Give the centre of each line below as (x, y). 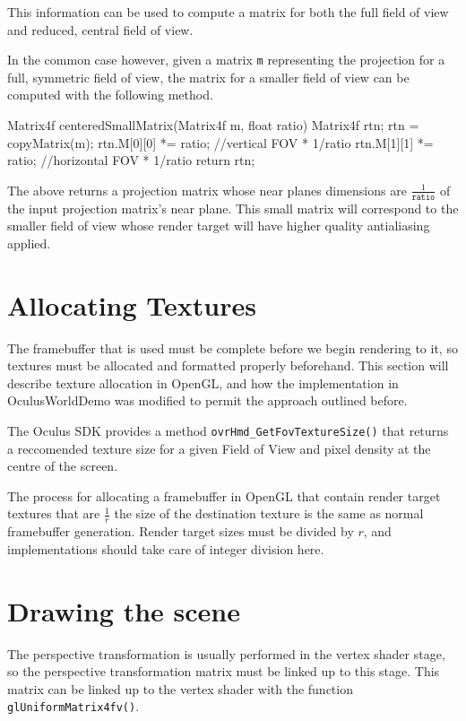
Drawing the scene (124, 610)
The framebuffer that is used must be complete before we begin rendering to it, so (233, 347)
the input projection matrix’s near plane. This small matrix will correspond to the (233, 208)
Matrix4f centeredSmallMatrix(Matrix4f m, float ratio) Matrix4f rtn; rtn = (213, 125)
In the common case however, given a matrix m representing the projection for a (226, 60)
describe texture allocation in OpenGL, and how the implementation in (203, 382)
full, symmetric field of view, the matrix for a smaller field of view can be (208, 77)
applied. (29, 243)
